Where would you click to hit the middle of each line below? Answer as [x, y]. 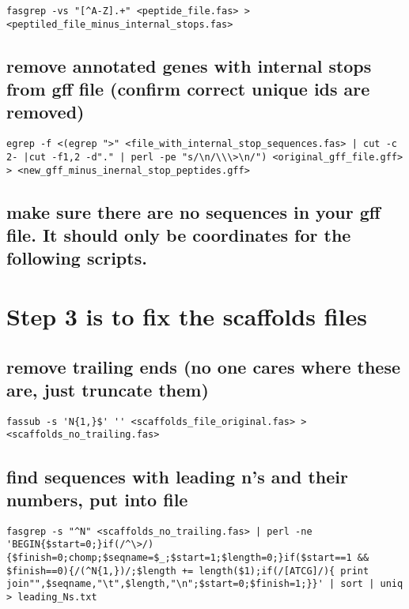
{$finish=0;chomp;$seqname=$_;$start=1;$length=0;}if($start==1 [179, 558]
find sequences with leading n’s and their [177, 476]
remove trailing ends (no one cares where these [203, 366]
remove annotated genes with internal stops [189, 65]
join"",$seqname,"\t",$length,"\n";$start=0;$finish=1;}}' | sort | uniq [205, 584]
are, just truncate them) [108, 389]
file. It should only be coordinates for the [179, 235]
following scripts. [77, 258]
